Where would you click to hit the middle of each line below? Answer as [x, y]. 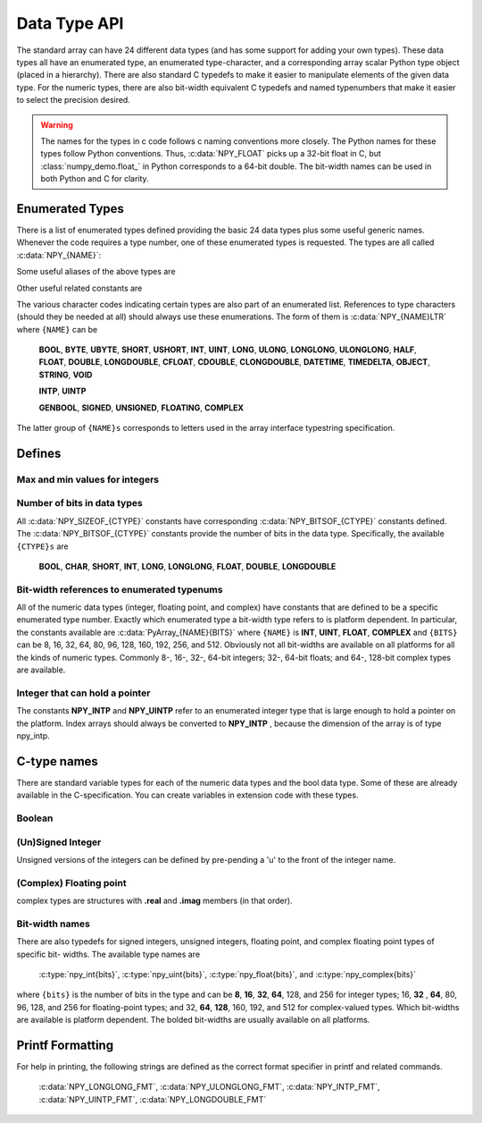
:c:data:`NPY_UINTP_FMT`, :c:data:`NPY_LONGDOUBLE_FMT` [153, 1099]
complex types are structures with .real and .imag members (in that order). [155, 901]
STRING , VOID [66, 375]
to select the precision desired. [74, 100]
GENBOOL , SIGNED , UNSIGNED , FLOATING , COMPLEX [141, 408]
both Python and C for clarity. [95, 179]
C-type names [57, 761]
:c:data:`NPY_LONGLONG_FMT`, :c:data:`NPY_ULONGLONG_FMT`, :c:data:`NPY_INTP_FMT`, [209, 1087]
